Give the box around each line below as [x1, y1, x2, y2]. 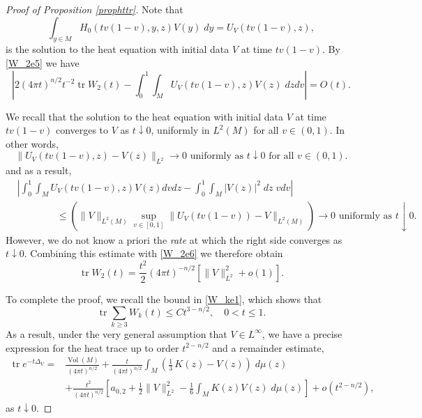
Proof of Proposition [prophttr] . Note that [6, 2, 183, 16]
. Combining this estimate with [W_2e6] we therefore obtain [24, 246, 283, 261]
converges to [55, 123, 109, 137]
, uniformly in [151, 123, 210, 137]
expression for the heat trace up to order [6, 340, 179, 355]
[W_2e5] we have [6, 55, 80, 70]
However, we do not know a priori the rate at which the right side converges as [6, 232, 342, 247]
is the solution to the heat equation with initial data [6, 42, 229, 56]
